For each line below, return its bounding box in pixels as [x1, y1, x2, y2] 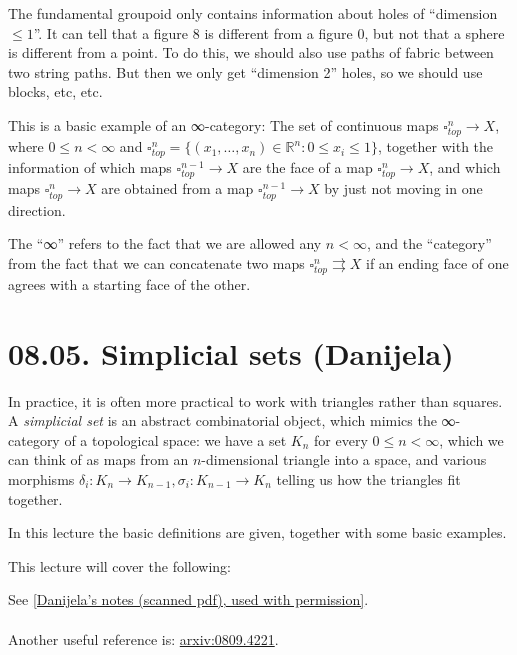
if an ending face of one [366, 252, 509, 273]
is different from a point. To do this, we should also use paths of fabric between [8, 42, 494, 63]
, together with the [377, 136, 494, 157]
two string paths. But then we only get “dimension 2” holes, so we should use [8, 61, 483, 82]
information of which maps [8, 157, 172, 178]
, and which [429, 157, 501, 178]
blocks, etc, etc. [8, 81, 103, 102]
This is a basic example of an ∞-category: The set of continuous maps [8, 114, 439, 135]
